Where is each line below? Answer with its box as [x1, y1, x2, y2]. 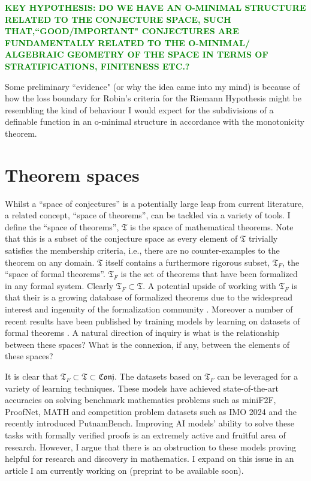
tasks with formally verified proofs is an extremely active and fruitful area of [5, 428, 286, 441]
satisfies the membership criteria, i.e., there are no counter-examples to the [5, 244, 280, 257]
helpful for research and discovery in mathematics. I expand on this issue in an [5, 452, 294, 465]
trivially [248, 232, 278, 245]
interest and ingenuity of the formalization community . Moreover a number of [5, 303, 293, 315]
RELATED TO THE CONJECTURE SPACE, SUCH [5, 13, 231, 25]
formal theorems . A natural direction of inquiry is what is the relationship [5, 326, 280, 339]
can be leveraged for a [217, 369, 298, 382]
